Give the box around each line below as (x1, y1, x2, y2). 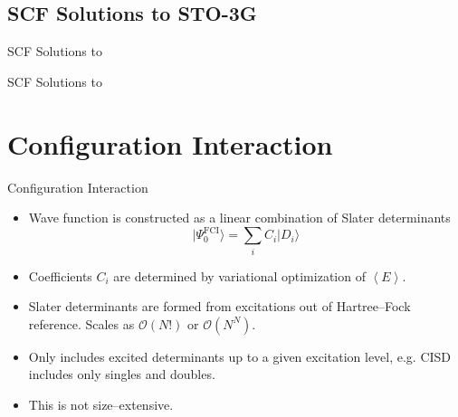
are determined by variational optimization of (113, 266, 366, 285)
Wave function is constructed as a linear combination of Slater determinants (28, 208, 451, 227)
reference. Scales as (28, 314, 135, 333)
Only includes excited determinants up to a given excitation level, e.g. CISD (28, 346, 452, 365)
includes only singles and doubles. (28, 365, 215, 384)
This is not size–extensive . (28, 394, 174, 413)
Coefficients (28, 266, 92, 285)
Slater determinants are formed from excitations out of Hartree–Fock (28, 297, 411, 316)
